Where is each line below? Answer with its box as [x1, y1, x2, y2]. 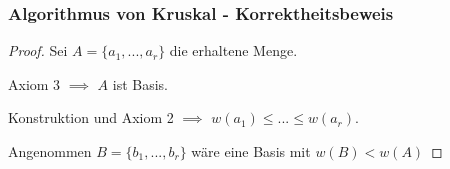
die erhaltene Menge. [169, 40, 298, 61]
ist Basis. [112, 73, 168, 94]
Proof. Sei [8, 40, 68, 61]
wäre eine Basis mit [191, 141, 311, 161]
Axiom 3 [8, 73, 61, 94]
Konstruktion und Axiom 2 [8, 107, 174, 128]
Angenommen [8, 141, 92, 161]
